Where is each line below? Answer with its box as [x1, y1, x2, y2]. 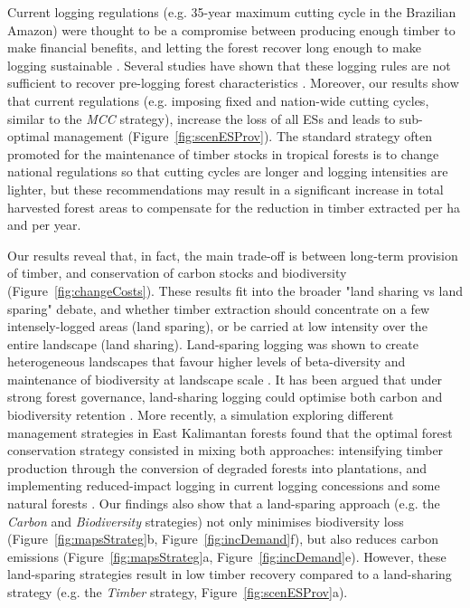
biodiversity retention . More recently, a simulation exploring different [7, 405, 394, 424]
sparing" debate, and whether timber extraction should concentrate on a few [7, 299, 430, 318]
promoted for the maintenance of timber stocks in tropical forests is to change [7, 144, 439, 163]
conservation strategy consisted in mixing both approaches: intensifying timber [7, 441, 444, 460]
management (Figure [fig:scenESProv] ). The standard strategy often [53, 127, 433, 146]
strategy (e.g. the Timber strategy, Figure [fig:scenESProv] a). [7, 583, 348, 601]
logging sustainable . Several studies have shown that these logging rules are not [7, 55, 451, 74]
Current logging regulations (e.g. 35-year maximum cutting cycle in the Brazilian [7, 3, 456, 21]
